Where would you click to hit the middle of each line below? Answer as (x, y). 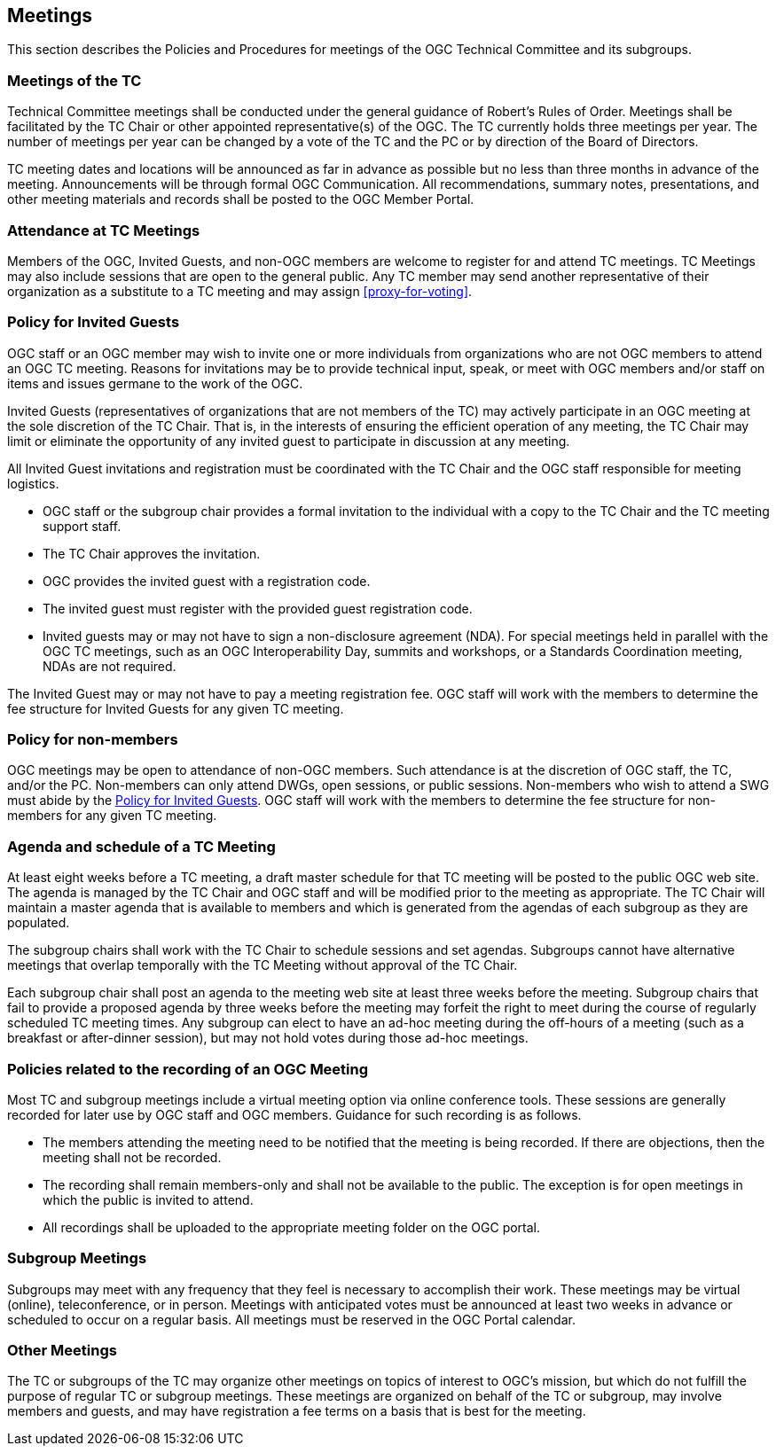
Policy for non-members (93, 740)
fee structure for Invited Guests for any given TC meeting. (176, 708)
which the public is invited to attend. (148, 1199)
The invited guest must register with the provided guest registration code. (258, 608)
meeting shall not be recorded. (132, 1157)
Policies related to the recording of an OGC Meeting (188, 1069)
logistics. (33, 483)
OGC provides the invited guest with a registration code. (207, 581)
